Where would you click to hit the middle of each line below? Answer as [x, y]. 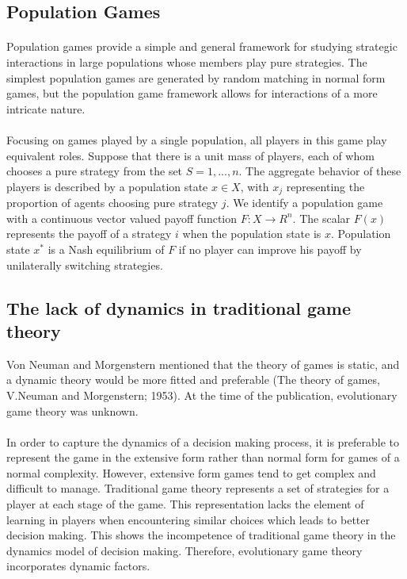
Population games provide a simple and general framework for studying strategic [202, 46]
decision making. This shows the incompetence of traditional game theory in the [201, 535]
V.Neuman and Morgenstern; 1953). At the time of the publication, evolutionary [202, 395]
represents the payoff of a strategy [89, 234]
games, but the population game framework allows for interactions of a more [192, 93]
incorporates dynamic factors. [78, 566]
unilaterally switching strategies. [85, 265]
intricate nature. [46, 108]
